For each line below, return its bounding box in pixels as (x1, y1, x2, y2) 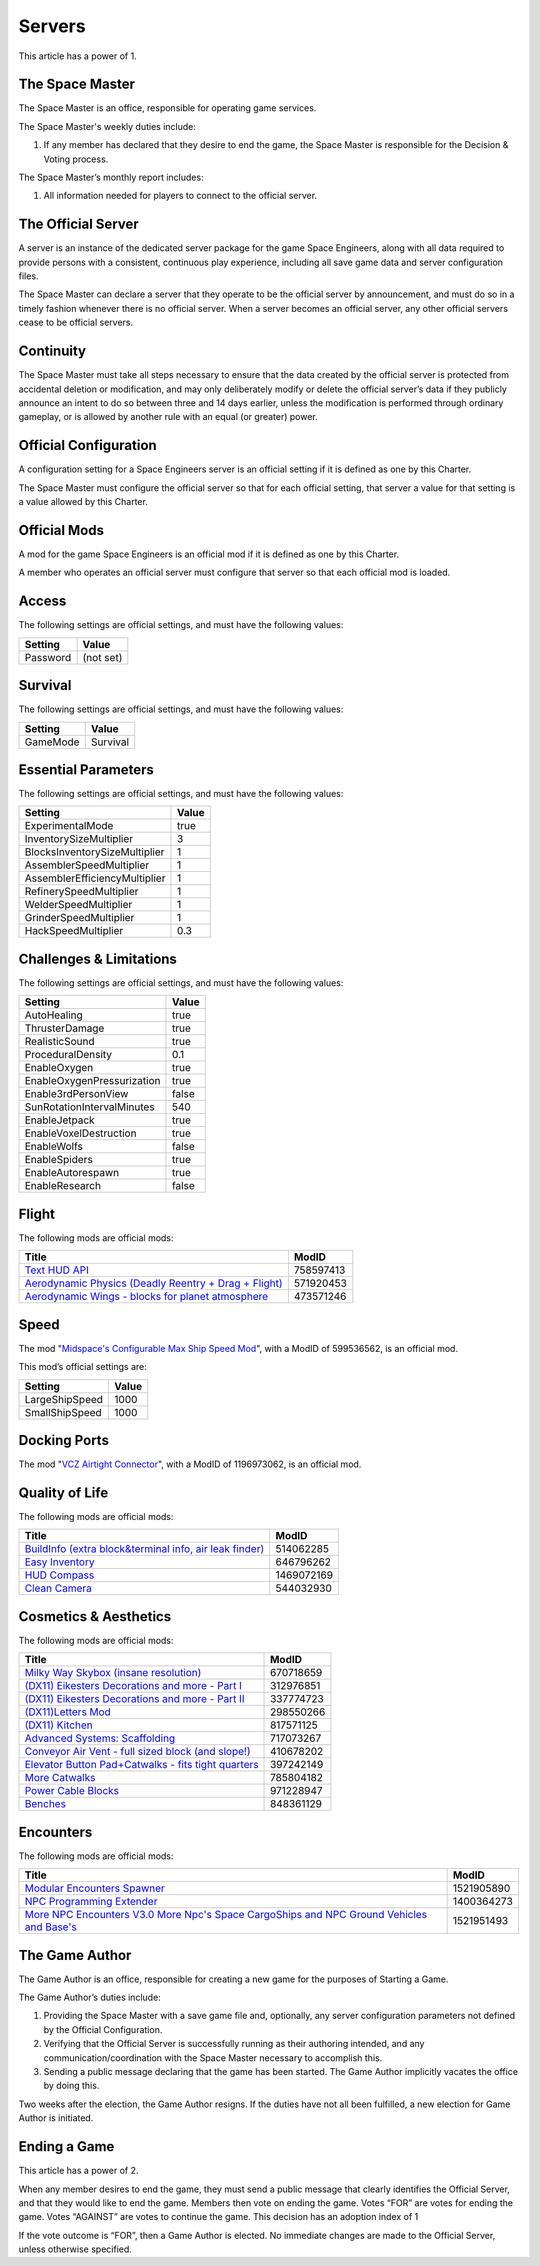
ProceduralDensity (24, 1048, 113, 1062)
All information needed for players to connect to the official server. (43, 190, 318, 202)
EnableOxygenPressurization (24, 1074, 161, 1088)
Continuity (18, 343, 87, 360)
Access (18, 593, 67, 610)
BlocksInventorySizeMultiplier (24, 845, 165, 859)
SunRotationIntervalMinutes (24, 1100, 155, 1114)
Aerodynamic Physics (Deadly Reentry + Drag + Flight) (24, 1276, 283, 1290)
